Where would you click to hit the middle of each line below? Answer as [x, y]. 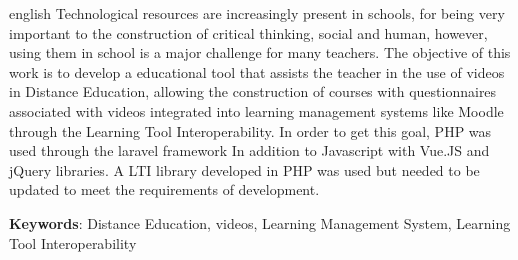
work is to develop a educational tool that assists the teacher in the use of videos [257, 71]
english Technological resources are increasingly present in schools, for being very [257, 13]
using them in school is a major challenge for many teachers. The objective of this [260, 52]
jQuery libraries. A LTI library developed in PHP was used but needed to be [244, 169]
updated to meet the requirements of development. [164, 189]
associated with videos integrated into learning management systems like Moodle [256, 110]
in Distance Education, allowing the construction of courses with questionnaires [253, 91]
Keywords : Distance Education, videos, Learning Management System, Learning [260, 222]
